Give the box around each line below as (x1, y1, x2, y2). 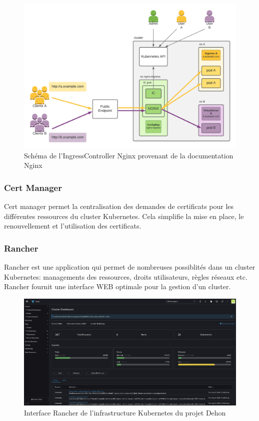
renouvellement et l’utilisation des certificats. (4, 221, 141, 231)
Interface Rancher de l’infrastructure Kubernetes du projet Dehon (24, 407, 226, 417)
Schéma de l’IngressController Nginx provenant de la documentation (24, 150, 233, 160)
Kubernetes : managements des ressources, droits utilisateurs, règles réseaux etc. (4, 271, 247, 282)
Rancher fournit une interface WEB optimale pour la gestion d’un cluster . (4, 281, 231, 292)
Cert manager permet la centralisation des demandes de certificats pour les (4, 201, 234, 212)
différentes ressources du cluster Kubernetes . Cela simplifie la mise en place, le (4, 210, 244, 221)
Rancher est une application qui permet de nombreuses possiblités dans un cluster (4, 262, 255, 272)
